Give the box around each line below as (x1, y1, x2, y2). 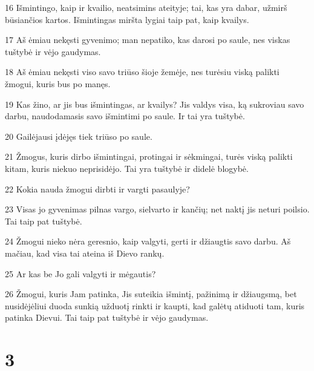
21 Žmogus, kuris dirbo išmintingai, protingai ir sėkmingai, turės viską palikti (5, 150, 293, 163)
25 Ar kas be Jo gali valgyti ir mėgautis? (5, 267, 156, 280)
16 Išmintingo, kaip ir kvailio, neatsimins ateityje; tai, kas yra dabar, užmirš (5, 1, 287, 13)
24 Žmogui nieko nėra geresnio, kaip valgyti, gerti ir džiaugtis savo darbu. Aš (5, 235, 291, 248)
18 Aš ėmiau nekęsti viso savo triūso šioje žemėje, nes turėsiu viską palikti (5, 65, 280, 78)
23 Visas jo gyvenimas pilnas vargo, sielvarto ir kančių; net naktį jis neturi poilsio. (5, 203, 310, 215)
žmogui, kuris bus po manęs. (5, 77, 111, 90)
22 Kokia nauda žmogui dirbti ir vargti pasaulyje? (5, 182, 190, 195)
